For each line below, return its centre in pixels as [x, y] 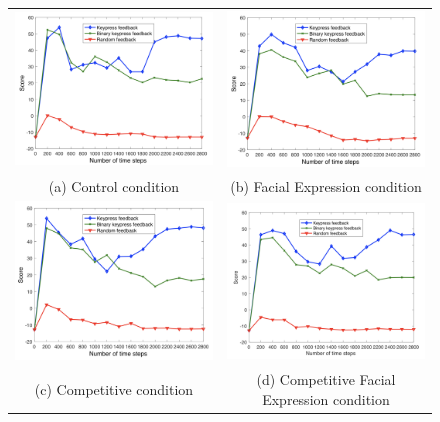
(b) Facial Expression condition [326, 185]
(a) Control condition [114, 185]
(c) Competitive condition [114, 388]
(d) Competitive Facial [326, 379]
